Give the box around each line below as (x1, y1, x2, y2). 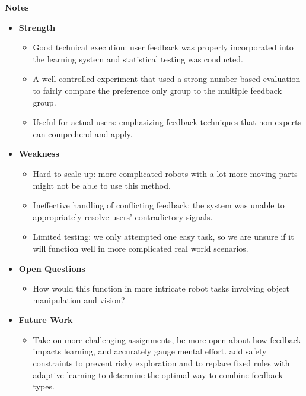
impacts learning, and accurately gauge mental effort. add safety (33, 345, 267, 357)
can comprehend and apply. (33, 127, 133, 140)
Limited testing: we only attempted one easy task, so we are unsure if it (33, 230, 294, 243)
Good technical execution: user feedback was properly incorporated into (33, 41, 294, 53)
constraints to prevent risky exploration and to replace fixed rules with (33, 357, 290, 369)
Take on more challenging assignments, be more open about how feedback (33, 333, 301, 346)
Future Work (18, 313, 73, 326)
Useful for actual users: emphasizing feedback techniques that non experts (33, 116, 302, 128)
